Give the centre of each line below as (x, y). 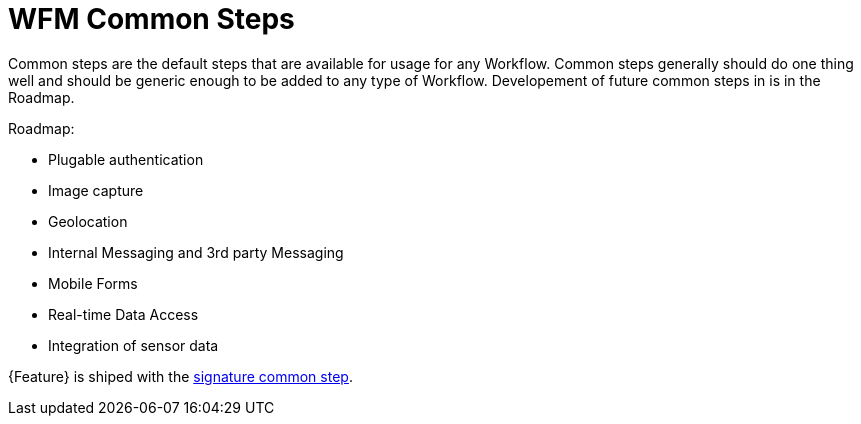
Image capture (96, 190)
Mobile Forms (93, 283)
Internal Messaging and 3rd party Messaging (196, 252)
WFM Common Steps (151, 19)
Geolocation (88, 221)
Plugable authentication (126, 159)
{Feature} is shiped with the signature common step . (180, 376)
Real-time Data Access (123, 314)
